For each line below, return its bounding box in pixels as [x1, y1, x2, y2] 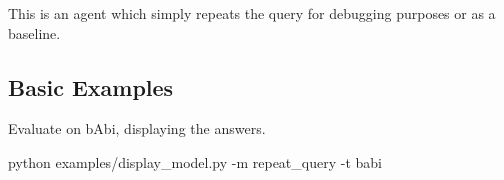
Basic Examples [8, 71, 174, 102]
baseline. [8, 22, 61, 43]
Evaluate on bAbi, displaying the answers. [8, 118, 266, 139]
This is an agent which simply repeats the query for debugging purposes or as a [8, 3, 496, 23]
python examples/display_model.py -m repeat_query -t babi [8, 151, 382, 172]
